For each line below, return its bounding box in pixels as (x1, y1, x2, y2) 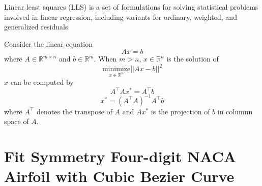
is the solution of (166, 53, 219, 64)
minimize (102, 66, 131, 73)
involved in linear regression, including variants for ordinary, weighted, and (4, 11, 237, 22)
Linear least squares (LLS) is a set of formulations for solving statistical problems (4, 2, 258, 12)
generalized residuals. (4, 21, 70, 32)
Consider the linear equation (4, 38, 93, 49)
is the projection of (151, 106, 210, 116)
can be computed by (10, 77, 74, 87)
